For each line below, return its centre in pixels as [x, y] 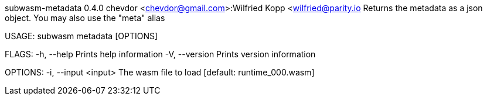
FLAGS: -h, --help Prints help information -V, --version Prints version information [160, 54]
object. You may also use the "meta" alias [85, 18]
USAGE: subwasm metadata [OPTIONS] [81, 36]
